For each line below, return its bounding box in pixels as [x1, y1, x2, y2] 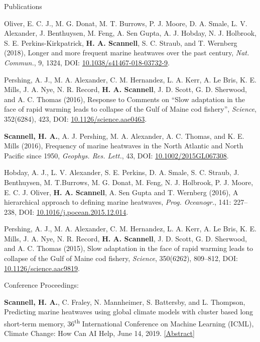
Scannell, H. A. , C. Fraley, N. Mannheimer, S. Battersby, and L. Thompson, [4, 296, 245, 307]
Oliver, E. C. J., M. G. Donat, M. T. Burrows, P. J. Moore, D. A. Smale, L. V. [4, 18, 247, 28]
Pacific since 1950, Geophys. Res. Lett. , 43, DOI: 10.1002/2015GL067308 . [4, 150, 229, 160]
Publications [4, 1, 42, 11]
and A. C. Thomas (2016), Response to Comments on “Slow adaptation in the [4, 94, 245, 104]
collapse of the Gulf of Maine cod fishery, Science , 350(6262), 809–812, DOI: [4, 253, 238, 264]
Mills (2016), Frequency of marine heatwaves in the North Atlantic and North [4, 140, 243, 151]
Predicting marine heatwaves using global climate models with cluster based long [4, 306, 253, 317]
